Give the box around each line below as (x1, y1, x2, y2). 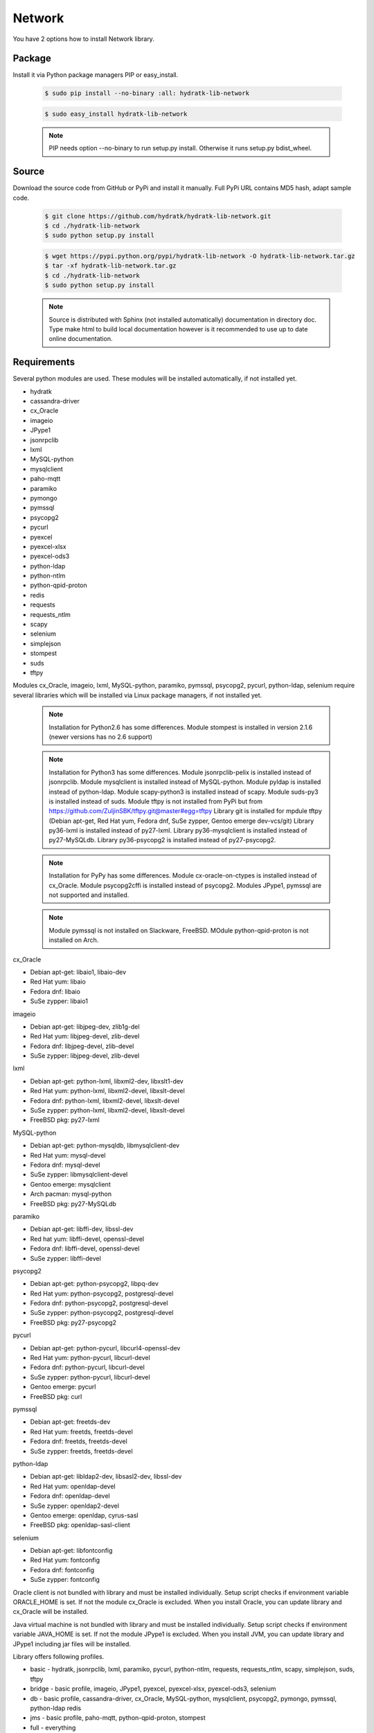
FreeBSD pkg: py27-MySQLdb (30, 1199, 117, 1208)
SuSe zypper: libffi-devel (30, 1254, 102, 1262)
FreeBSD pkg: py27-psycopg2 (30, 1318, 117, 1327)
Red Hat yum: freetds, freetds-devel (30, 1427, 133, 1436)
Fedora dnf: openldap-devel (30, 1492, 110, 1500)
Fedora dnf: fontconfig (30, 1565, 95, 1574)
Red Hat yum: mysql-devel (30, 1151, 106, 1159)
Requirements (12, 356, 75, 368)
